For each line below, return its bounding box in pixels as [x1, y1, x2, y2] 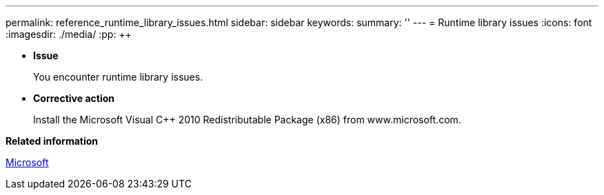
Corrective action [33, 92, 114, 104]
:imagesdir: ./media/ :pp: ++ [6, 28, 132, 40]
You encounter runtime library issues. [33, 71, 203, 83]
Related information [6, 135, 99, 147]
